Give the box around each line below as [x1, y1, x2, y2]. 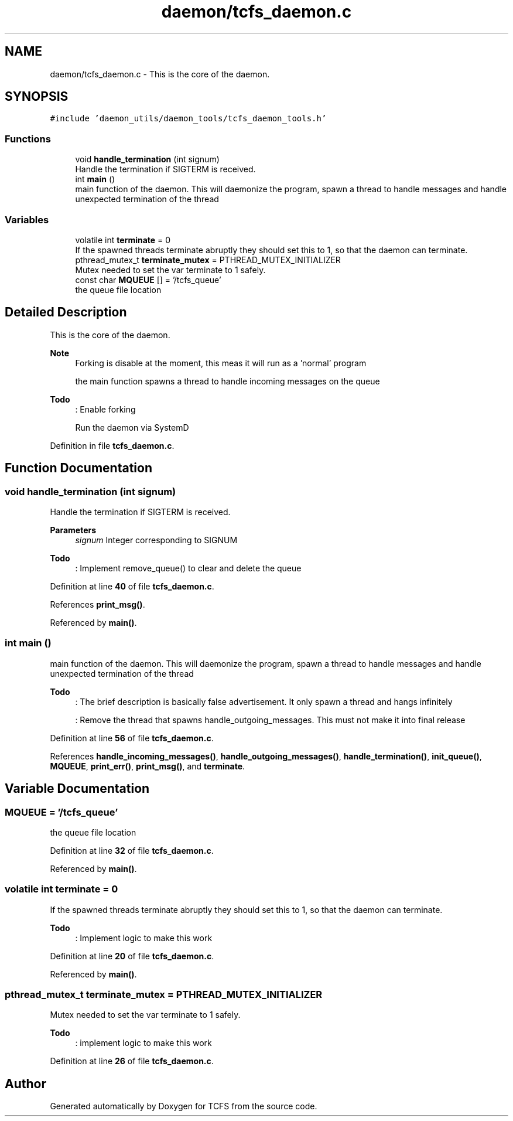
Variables [5, 213, 49, 226]
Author [5, 1076, 46, 1091]
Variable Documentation [5, 781, 150, 796]
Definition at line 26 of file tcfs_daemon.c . [50, 1056, 214, 1067]
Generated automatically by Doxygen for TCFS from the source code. [50, 1101, 317, 1112]
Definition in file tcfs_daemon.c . [50, 440, 175, 451]
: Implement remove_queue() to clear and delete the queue [75, 563, 302, 573]
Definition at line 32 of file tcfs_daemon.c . [50, 845, 214, 856]
